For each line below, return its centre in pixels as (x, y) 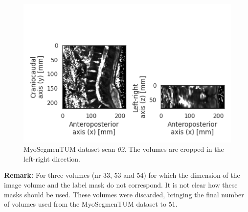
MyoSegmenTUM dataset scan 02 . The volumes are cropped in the (124, 149)
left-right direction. (52, 158)
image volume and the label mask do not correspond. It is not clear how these (121, 185)
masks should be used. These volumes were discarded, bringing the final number (124, 194)
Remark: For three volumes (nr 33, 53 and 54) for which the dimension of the (122, 175)
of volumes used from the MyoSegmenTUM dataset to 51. (91, 204)
